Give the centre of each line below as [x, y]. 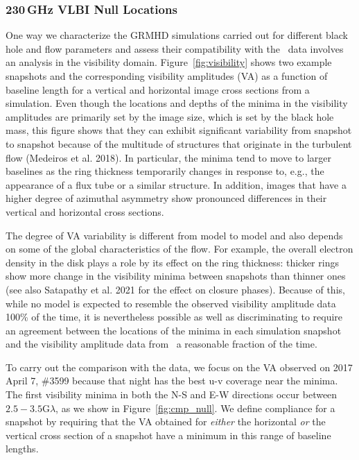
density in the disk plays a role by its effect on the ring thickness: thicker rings [172, 262]
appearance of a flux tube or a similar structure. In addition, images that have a [176, 184]
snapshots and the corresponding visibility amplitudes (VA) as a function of [167, 76]
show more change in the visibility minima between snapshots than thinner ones [176, 276]
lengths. [22, 449]
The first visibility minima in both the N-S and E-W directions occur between [172, 394]
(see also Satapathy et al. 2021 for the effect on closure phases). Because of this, [175, 289]
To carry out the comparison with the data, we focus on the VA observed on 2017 [179, 367]
